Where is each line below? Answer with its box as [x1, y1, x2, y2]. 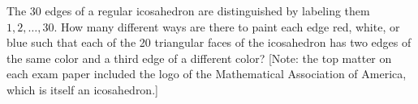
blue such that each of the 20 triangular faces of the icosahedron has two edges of [6, 34, 412, 51]
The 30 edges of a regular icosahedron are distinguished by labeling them [6, 2, 370, 19]
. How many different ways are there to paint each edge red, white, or [54, 18, 400, 35]
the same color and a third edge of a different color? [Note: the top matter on [6, 49, 392, 66]
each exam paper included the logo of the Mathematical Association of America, [6, 65, 407, 82]
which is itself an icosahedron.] [6, 81, 158, 98]
